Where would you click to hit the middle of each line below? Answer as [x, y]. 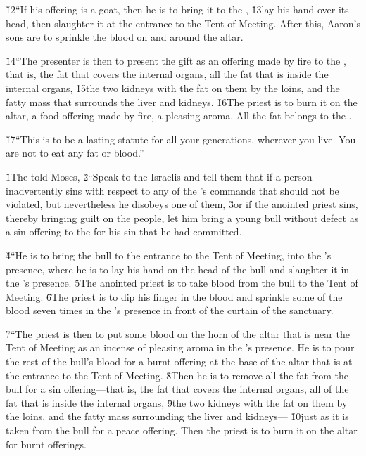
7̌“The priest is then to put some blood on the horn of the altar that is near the [178, 333]
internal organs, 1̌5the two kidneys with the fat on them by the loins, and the [173, 87]
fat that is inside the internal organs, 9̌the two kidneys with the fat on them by [177, 402]
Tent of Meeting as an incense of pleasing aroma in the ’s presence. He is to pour [180, 347]
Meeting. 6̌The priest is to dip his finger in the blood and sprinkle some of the [174, 296]
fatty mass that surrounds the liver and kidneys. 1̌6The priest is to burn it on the [182, 102]
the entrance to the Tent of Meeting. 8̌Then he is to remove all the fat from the [177, 375]
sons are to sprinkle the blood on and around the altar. [125, 37]
